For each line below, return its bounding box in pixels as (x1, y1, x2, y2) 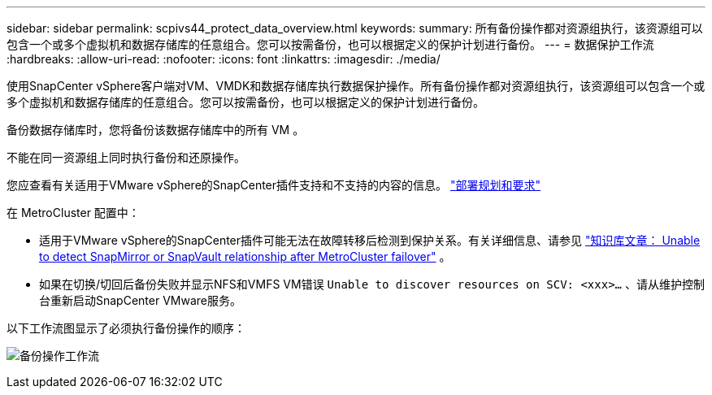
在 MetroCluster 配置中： (7, 206, 140, 219)
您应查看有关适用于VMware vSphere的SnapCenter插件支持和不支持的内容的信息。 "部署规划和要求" (7, 178, 541, 192)
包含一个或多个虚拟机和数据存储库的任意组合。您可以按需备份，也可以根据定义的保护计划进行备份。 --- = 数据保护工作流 (7, 37, 654, 51)
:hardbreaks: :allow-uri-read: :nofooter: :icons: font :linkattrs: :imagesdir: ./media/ (7, 52, 441, 66)
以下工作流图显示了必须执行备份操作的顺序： (7, 321, 245, 335)
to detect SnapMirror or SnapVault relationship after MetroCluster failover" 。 (39, 250, 451, 263)
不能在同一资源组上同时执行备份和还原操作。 (7, 150, 245, 164)
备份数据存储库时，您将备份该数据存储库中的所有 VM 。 (7, 123, 305, 137)
